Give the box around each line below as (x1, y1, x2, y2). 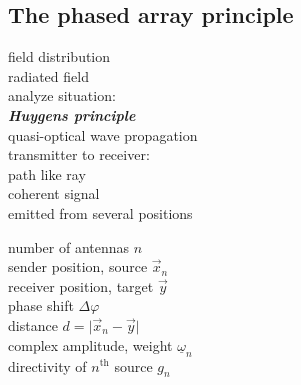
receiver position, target (8, 275, 154, 296)
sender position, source (8, 256, 148, 277)
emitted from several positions (8, 202, 193, 223)
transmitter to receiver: (8, 144, 150, 165)
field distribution (8, 46, 111, 67)
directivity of (8, 355, 87, 376)
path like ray (8, 163, 86, 184)
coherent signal (8, 183, 100, 204)
